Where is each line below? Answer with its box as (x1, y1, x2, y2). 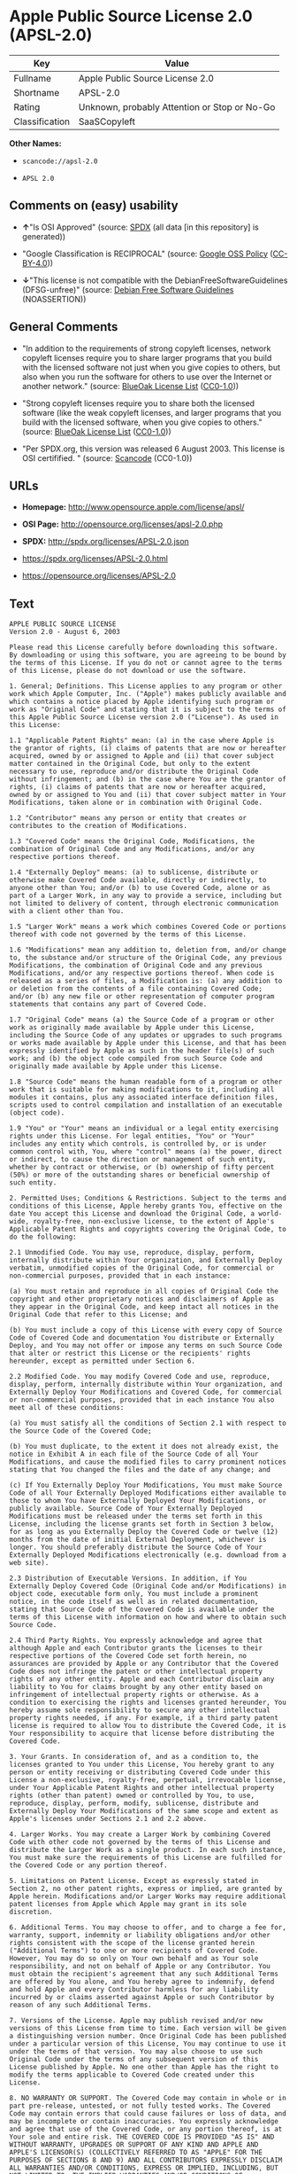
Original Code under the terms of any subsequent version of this (9, 2055, 259, 2064)
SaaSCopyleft (78, 115, 135, 128)
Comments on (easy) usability (9, 198, 179, 214)
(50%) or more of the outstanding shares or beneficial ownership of (9, 1170, 271, 1180)
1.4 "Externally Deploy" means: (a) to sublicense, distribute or (9, 868, 259, 877)
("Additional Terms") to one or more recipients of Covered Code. (9, 1946, 259, 1956)
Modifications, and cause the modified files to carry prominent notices (9, 1458, 287, 1466)
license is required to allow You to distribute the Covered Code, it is (9, 1722, 287, 1731)
